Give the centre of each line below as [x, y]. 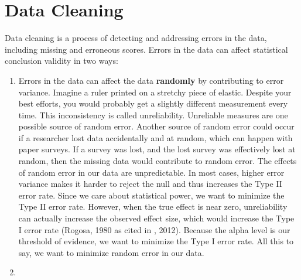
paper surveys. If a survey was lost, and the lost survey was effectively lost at [157, 149]
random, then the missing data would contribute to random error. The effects [158, 161]
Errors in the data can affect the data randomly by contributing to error [151, 80]
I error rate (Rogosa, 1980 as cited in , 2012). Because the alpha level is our [154, 229]
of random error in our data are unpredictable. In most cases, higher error [151, 172]
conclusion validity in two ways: [61, 61]
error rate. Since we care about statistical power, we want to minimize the [151, 195]
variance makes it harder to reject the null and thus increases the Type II [150, 184]
